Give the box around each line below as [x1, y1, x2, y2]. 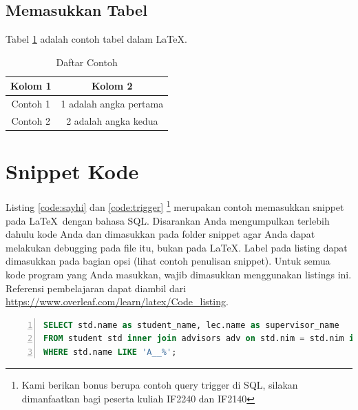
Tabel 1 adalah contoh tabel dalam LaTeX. [6, 32, 187, 46]
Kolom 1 [10, 79, 52, 93]
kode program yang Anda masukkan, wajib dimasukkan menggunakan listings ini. [6, 267, 352, 281]
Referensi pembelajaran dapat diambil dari [6, 280, 187, 295]
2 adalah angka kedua [66, 114, 158, 128]
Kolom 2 [92, 79, 133, 93]
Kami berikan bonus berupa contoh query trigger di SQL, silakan [21, 378, 298, 392]
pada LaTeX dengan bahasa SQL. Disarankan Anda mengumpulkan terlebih [6, 213, 330, 227]
